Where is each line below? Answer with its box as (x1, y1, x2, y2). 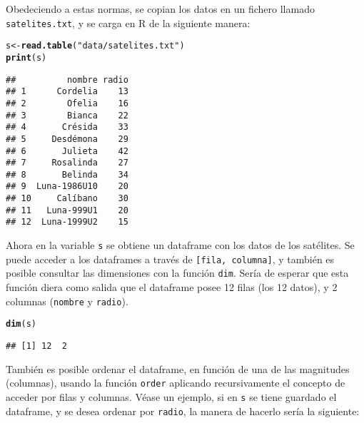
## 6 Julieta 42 (6, 146, 128, 156)
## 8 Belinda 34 (6, 169, 128, 180)
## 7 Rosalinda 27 (6, 158, 128, 168)
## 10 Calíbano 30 (6, 193, 128, 204)
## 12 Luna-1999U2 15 (6, 217, 128, 228)
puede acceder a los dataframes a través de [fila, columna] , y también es (6, 251, 335, 266)
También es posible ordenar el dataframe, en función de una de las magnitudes (6, 361, 350, 376)
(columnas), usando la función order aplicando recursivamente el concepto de (6, 375, 345, 390)
